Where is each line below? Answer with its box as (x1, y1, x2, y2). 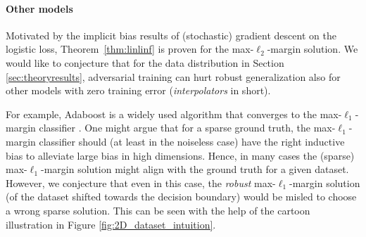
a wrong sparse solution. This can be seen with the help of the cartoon (6, 203, 310, 217)
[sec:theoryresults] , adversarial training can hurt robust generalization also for (6, 69, 341, 84)
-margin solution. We (267, 41, 358, 56)
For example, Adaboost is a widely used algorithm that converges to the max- (6, 106, 342, 121)
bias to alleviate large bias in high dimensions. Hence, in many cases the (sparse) (6, 148, 355, 162)
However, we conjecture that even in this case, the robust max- (6, 175, 276, 190)
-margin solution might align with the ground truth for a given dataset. (41, 162, 349, 177)
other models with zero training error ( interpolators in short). (6, 83, 271, 98)
